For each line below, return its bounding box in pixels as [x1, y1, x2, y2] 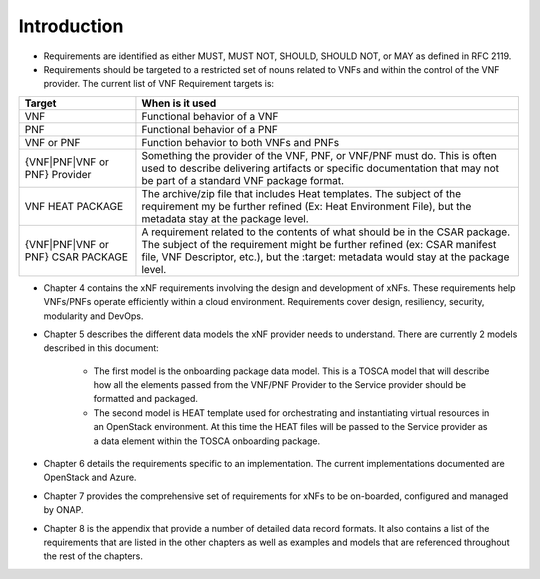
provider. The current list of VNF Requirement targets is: [43, 78, 275, 90]
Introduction [18, 15, 124, 37]
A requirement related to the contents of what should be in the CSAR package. [141, 225, 511, 239]
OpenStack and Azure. [43, 471, 137, 484]
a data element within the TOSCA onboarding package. [93, 435, 321, 447]
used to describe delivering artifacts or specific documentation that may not [141, 161, 500, 175]
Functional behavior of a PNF [141, 122, 279, 136]
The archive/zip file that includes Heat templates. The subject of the [141, 186, 462, 200]
